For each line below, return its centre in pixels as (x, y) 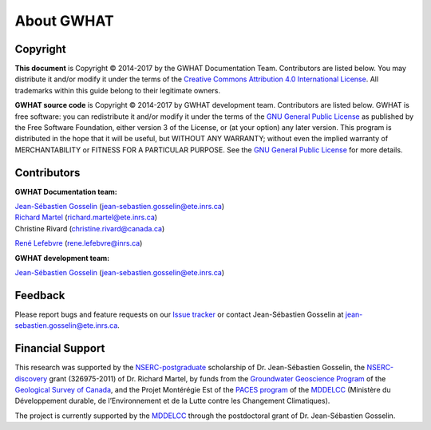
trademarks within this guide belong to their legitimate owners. (118, 90)
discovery (31, 378)
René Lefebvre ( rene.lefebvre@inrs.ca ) (79, 243)
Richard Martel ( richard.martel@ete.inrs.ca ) (86, 217)
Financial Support (60, 348)
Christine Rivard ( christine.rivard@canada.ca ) (90, 228)
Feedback (40, 295)
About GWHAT (65, 21)
